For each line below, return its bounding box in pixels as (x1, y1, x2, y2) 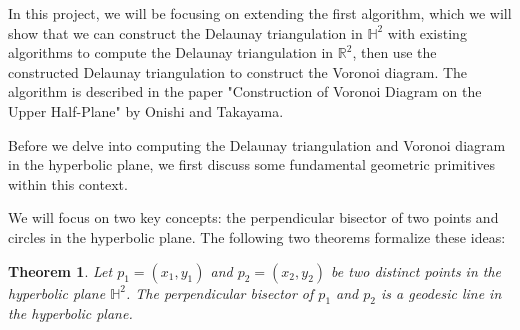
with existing (387, 22, 467, 43)
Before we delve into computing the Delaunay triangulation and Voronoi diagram (8, 134, 506, 155)
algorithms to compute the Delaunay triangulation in (8, 42, 334, 63)
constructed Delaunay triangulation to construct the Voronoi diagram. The (8, 61, 468, 82)
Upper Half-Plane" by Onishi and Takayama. (8, 100, 284, 121)
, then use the (352, 42, 437, 63)
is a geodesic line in (381, 282, 502, 303)
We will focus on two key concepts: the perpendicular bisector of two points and (8, 207, 499, 228)
